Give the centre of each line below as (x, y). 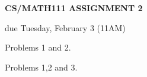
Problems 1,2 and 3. (41, 67)
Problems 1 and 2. (38, 47)
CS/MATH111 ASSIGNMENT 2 (74, 8)
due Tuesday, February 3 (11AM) (65, 27)
